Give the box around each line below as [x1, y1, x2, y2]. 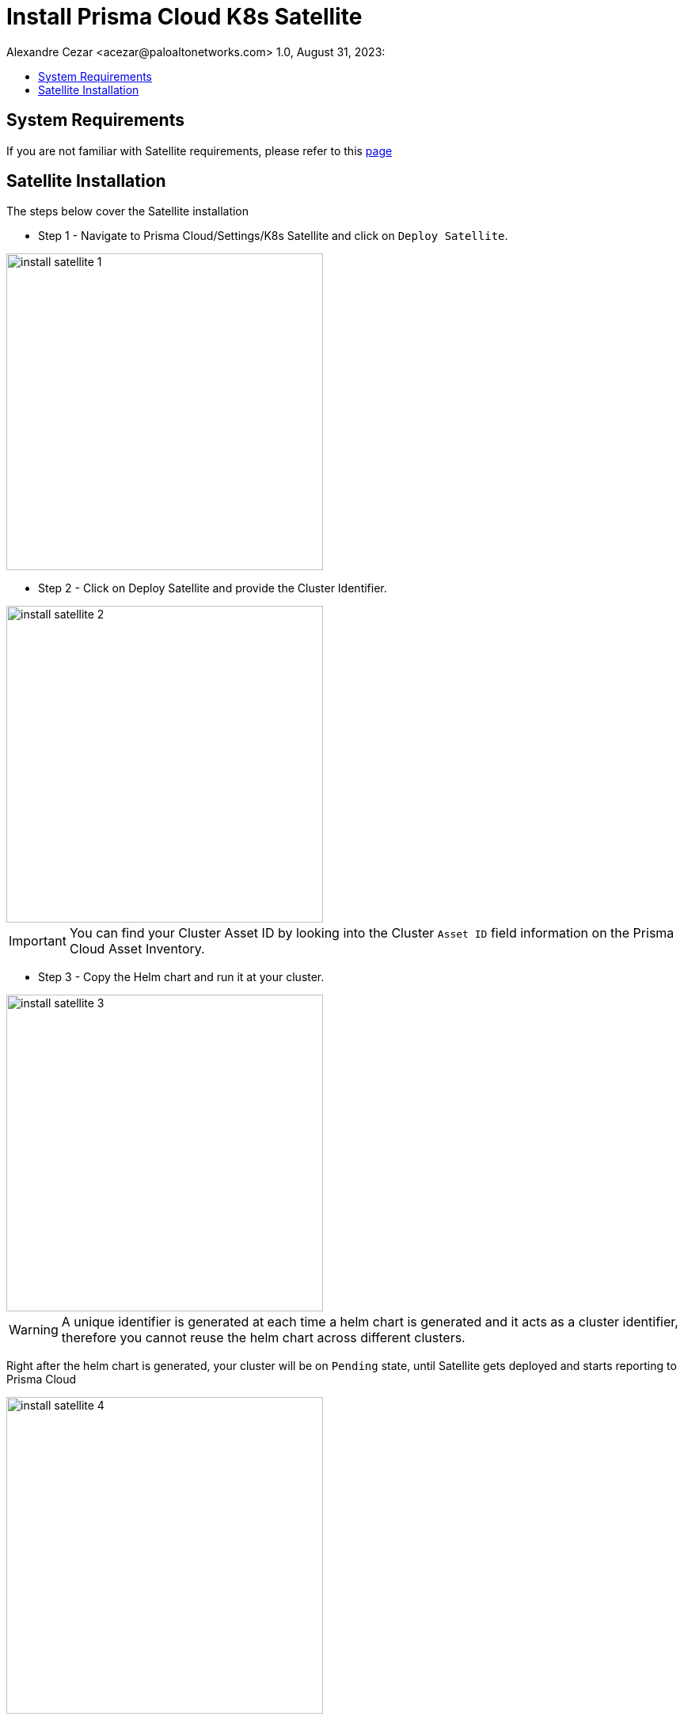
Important [9, 933, 66, 949]
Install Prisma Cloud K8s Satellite [6, 3, 363, 30]
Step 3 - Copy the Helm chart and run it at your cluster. [38, 970, 325, 984]
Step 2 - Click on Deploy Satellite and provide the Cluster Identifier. [38, 581, 387, 596]
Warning [9, 1322, 59, 1338]
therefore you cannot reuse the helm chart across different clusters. [61, 1330, 465, 1346]
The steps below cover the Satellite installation [6, 204, 249, 219]
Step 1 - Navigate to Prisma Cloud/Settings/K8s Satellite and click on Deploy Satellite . [38, 229, 508, 243]
